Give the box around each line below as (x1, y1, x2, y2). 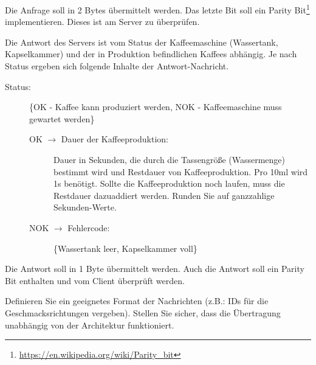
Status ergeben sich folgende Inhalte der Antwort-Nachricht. (5, 60, 229, 72)
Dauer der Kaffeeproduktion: (61, 133, 168, 145)
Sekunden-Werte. (53, 201, 117, 214)
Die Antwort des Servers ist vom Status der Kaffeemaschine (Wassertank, (5, 35, 278, 48)
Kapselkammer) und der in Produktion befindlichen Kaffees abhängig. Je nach (5, 47, 297, 60)
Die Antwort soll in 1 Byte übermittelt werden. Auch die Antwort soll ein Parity (5, 262, 304, 275)
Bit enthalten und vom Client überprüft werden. (5, 274, 185, 287)
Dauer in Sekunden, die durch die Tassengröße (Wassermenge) (53, 153, 285, 165)
